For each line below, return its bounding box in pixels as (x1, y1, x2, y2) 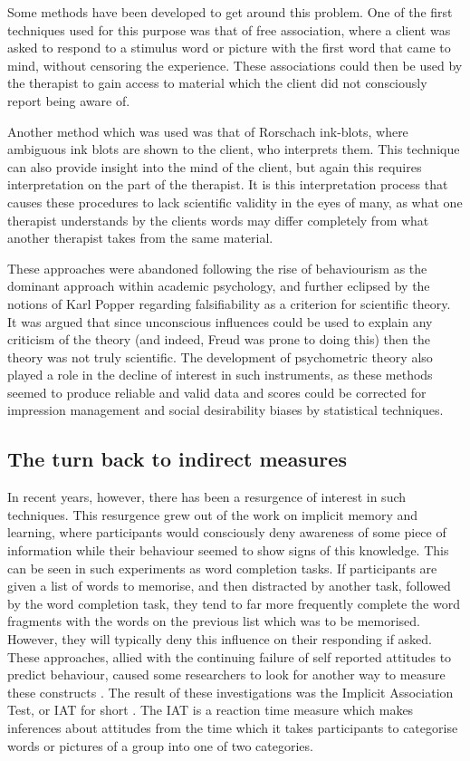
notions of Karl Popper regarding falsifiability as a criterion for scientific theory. (7, 294, 451, 313)
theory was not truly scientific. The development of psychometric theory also (7, 347, 433, 366)
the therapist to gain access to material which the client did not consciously (7, 73, 427, 92)
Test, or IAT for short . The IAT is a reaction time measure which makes (7, 700, 414, 719)
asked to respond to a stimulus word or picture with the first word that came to (7, 38, 451, 57)
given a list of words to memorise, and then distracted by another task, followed (7, 576, 451, 595)
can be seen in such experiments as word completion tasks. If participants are (7, 558, 437, 577)
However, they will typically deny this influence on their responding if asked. (7, 630, 432, 649)
